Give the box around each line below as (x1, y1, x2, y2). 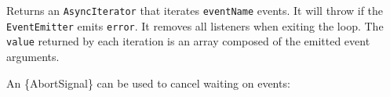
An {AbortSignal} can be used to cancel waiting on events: (6, 74, 290, 91)
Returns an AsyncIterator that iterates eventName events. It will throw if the (6, 2, 384, 18)
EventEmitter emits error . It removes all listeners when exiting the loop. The (6, 17, 384, 34)
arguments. (6, 48, 60, 64)
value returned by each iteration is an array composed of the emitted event (6, 33, 370, 49)
